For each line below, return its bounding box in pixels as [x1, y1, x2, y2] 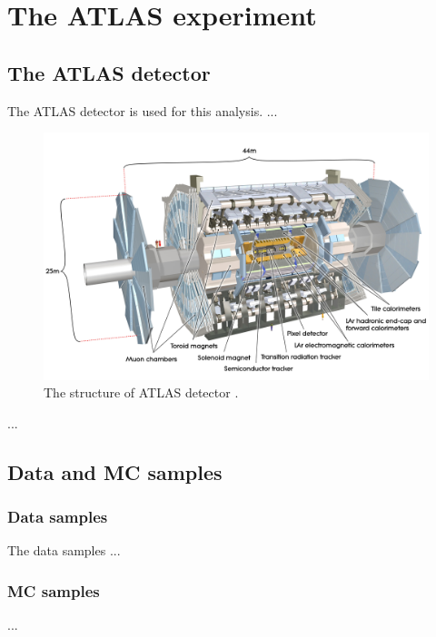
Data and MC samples [7, 457, 223, 485]
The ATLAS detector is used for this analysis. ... [7, 101, 278, 120]
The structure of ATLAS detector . [44, 383, 239, 402]
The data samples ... [7, 541, 121, 560]
